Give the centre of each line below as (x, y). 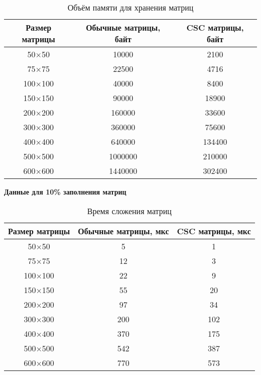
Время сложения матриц (129, 211)
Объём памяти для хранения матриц (130, 7)
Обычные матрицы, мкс (123, 231)
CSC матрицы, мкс (214, 231)
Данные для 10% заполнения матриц (65, 192)
